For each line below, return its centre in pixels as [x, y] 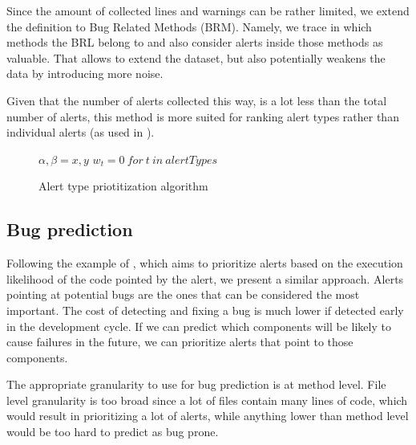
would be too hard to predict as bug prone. [113, 432]
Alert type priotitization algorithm [123, 186]
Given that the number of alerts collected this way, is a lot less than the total [197, 100]
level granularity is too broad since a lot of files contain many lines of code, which [207, 400]
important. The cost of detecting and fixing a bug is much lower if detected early [205, 310]
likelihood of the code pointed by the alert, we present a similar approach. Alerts [205, 278]
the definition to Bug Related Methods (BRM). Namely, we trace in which [189, 26]
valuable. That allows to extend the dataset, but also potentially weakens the [196, 57]
